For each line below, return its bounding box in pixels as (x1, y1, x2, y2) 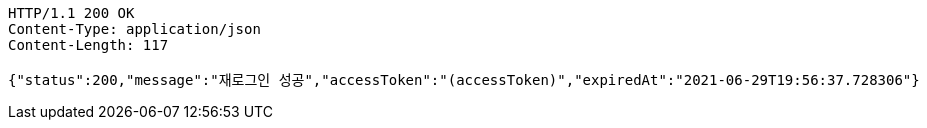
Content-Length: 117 (8, 37, 169, 53)
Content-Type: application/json (8, 21, 261, 37)
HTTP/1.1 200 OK (8, 5, 135, 21)
